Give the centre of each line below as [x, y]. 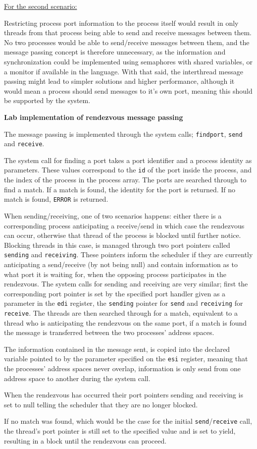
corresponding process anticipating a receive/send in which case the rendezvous [124, 225]
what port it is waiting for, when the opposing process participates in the [115, 274]
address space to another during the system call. [77, 378]
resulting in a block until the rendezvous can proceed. [85, 440]
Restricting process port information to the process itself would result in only [121, 23]
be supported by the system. [47, 100]
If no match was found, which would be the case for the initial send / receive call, [128, 421]
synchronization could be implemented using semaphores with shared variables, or [128, 61]
